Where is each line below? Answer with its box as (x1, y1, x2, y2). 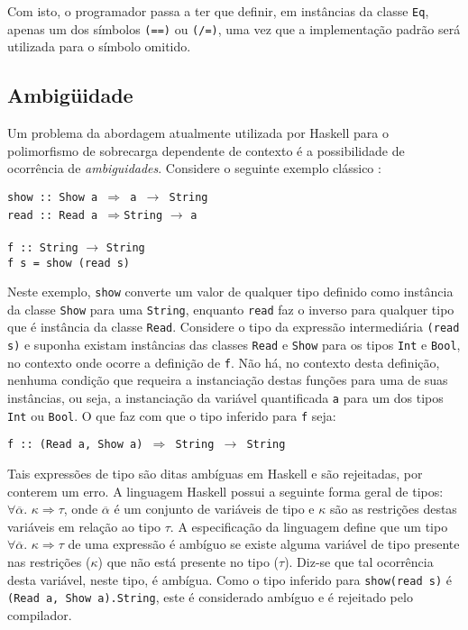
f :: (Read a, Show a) (7, 438, 143, 452)
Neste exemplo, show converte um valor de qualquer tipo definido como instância (7, 282, 454, 301)
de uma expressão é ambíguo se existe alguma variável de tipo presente (68, 534, 460, 553)
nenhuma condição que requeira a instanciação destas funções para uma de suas (7, 370, 448, 389)
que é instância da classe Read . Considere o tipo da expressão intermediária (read (7, 317, 460, 336)
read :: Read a (7, 208, 98, 222)
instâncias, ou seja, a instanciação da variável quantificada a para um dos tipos (7, 388, 444, 407)
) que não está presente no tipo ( (97, 552, 279, 571)
